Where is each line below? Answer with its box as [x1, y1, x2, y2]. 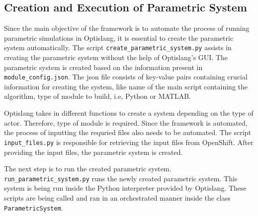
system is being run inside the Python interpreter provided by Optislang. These [4, 183, 247, 193]
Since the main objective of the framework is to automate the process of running [4, 23, 250, 33]
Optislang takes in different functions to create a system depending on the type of [4, 108, 254, 118]
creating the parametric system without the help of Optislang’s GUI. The [4, 52, 228, 63]
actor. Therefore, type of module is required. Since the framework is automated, [4, 117, 248, 128]
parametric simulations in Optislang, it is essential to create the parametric [4, 32, 234, 43]
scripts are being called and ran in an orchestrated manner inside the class [4, 192, 231, 203]
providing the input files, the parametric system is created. [4, 146, 183, 157]
